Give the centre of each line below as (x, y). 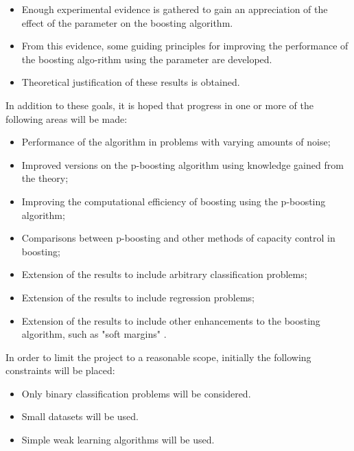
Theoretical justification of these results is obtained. (131, 82)
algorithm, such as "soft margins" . (94, 334)
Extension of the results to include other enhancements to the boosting (171, 320)
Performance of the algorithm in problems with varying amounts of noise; (176, 142)
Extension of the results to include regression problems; (138, 297)
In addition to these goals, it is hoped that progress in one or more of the (160, 105)
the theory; (45, 178)
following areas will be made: (67, 118)
